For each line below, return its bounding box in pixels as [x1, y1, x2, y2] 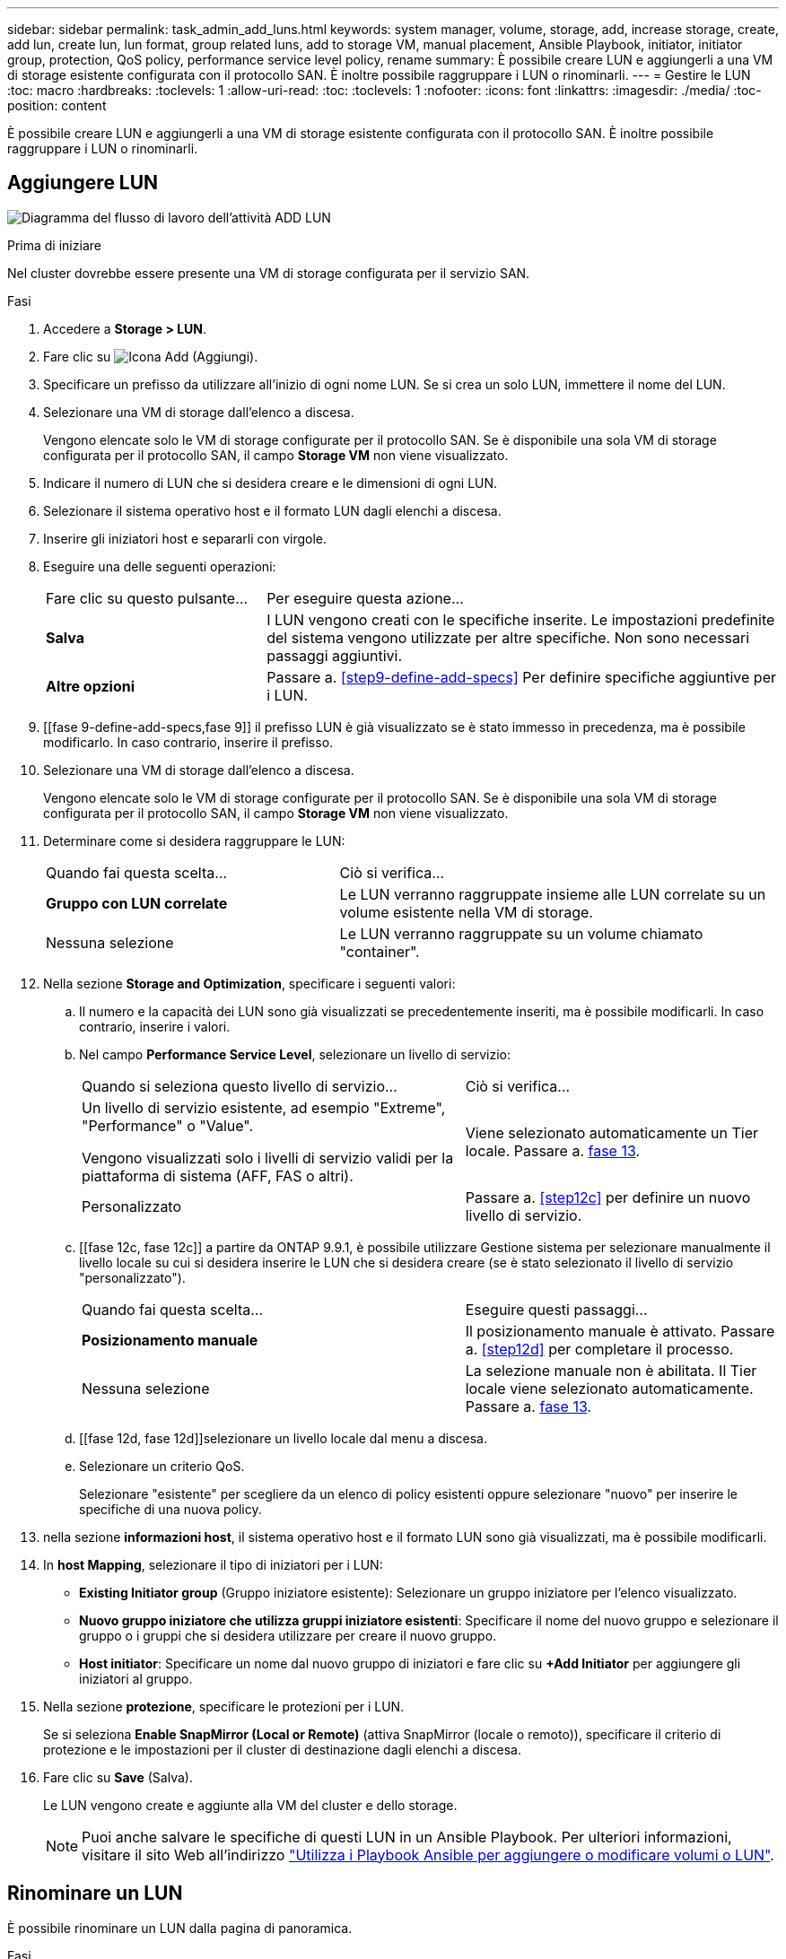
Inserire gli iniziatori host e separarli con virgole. [43, 530, 327, 546]
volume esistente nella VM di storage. [339, 902, 593, 921]
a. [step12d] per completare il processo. [465, 1339, 734, 1358]
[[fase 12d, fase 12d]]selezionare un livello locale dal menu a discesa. [79, 1430, 487, 1446]
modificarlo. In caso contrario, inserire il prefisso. [43, 734, 334, 750]
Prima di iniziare [7, 237, 101, 253]
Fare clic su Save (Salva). [43, 1769, 193, 1785]
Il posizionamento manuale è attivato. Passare [465, 1321, 775, 1340]
